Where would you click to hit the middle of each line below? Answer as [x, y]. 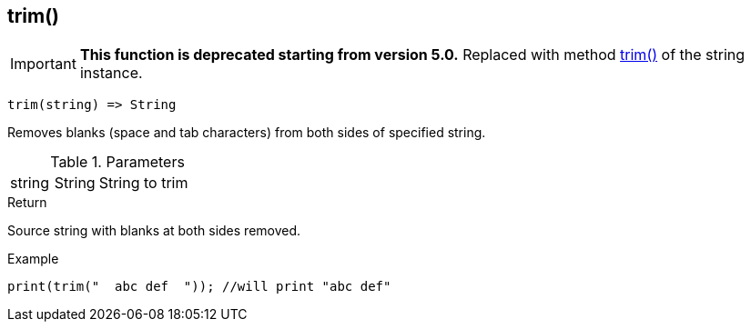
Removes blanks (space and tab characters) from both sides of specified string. [247, 133]
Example [33, 259]
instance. [111, 73]
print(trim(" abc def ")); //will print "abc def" [199, 287]
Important [43, 64]
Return [27, 203]
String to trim [143, 183]
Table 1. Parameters [117, 162]
